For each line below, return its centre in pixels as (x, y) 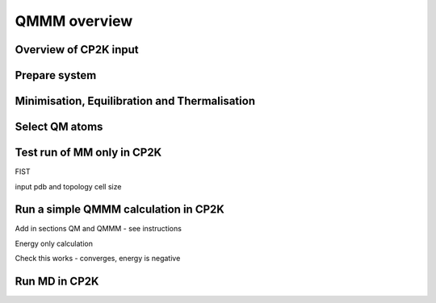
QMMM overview (74, 21)
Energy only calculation (54, 243)
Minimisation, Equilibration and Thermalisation (135, 101)
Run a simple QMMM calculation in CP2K (120, 210)
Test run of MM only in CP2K (88, 153)
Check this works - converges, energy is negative (98, 259)
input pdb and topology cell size (68, 186)
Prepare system (56, 75)
